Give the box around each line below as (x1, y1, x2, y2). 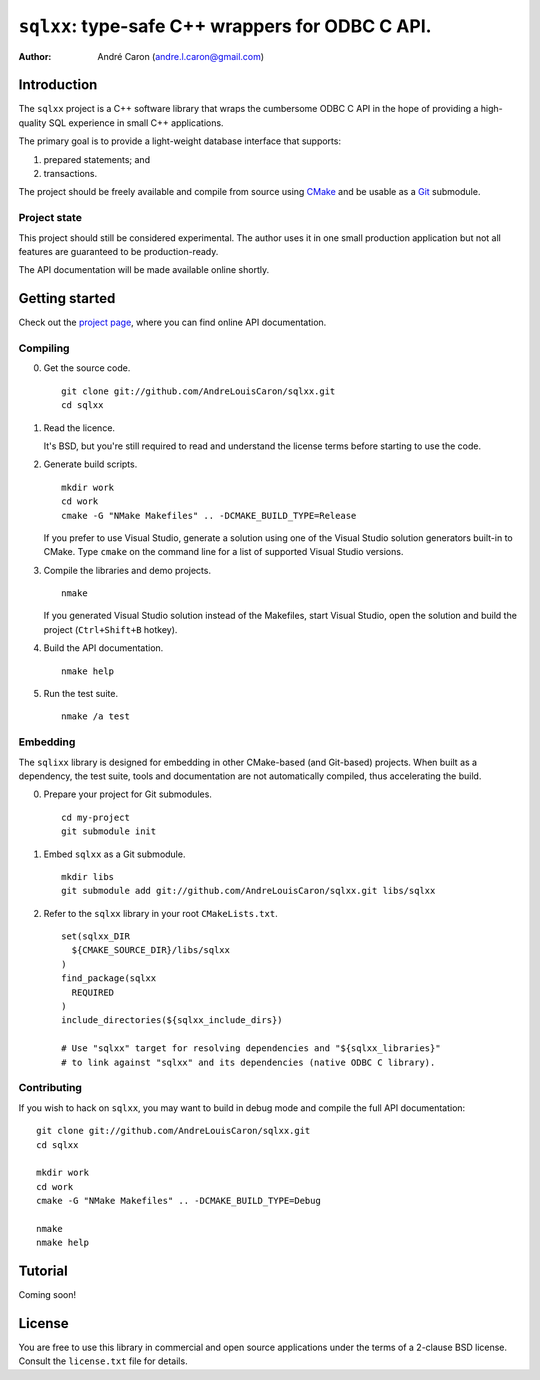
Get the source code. (43, 362, 131, 374)
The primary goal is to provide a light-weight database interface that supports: (18, 135, 342, 147)
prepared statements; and (43, 153, 150, 165)
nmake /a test (61, 711, 130, 722)
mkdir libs (61, 871, 115, 882)
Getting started (18, 290, 116, 307)
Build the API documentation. (43, 642, 164, 654)
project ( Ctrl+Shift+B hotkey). (43, 623, 178, 635)
